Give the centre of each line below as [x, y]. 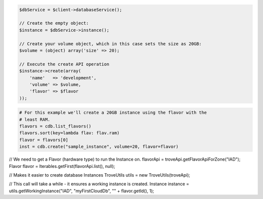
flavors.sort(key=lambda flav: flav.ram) [69, 133]
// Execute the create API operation [64, 64]
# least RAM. [35, 119]
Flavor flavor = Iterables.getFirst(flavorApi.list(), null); [62, 166]
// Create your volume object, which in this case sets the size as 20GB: [111, 44]
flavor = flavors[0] [44, 140]
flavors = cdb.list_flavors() [55, 126]
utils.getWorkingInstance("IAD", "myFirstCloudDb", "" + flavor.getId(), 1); [82, 191]
